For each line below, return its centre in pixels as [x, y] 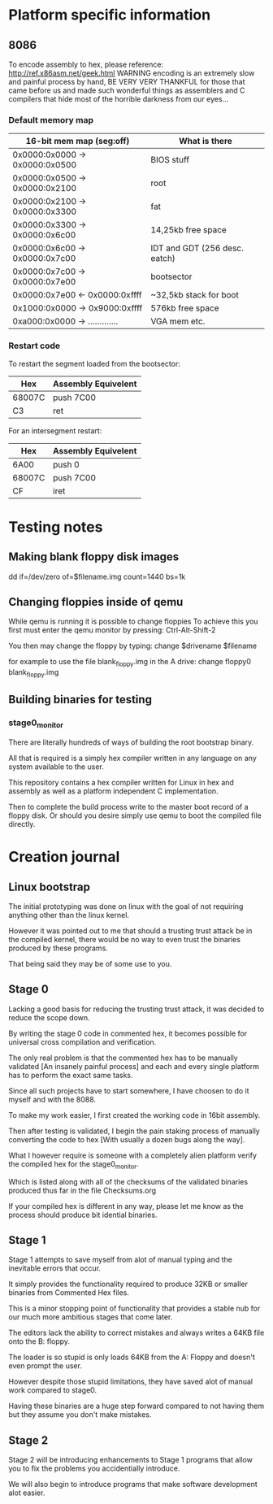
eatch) [163, 259]
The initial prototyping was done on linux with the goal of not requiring [126, 906]
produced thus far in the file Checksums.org [82, 1190]
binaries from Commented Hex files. [69, 1293]
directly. [22, 824]
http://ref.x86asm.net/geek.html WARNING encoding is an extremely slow [132, 73]
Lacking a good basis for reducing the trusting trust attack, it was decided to [136, 1009]
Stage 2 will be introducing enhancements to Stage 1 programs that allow [131, 1460]
